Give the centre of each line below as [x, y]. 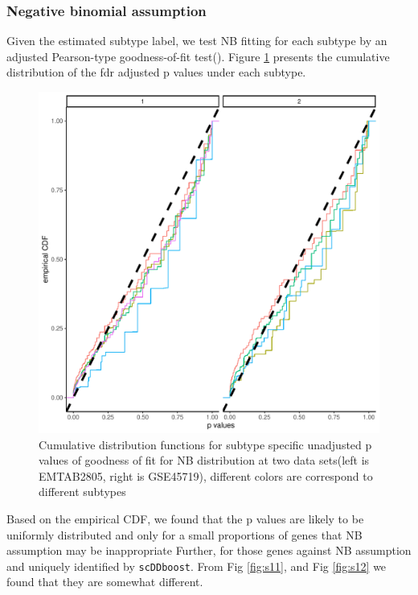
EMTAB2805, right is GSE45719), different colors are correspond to [206, 475]
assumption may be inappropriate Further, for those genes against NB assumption [209, 550]
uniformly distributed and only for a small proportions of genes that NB [184, 534]
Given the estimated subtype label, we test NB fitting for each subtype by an [197, 41]
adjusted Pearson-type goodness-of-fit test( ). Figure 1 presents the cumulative [198, 56]
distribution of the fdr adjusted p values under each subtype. [156, 72]
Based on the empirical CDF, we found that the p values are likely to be [185, 518]
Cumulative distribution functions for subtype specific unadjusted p [205, 444]
